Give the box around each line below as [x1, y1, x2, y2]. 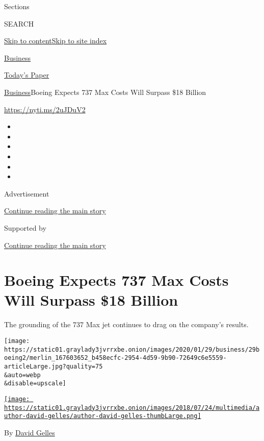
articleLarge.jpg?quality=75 [4, 362, 103, 370]
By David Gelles [4, 427, 55, 437]
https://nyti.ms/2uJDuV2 [4, 104, 86, 114]
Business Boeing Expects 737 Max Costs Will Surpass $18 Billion [4, 86, 206, 97]
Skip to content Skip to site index [4, 35, 107, 46]
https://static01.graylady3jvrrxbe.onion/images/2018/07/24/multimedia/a [4, 404, 260, 411]
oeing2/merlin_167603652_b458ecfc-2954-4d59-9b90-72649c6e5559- [4, 354, 227, 362]
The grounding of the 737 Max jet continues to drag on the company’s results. [4, 319, 249, 330]
